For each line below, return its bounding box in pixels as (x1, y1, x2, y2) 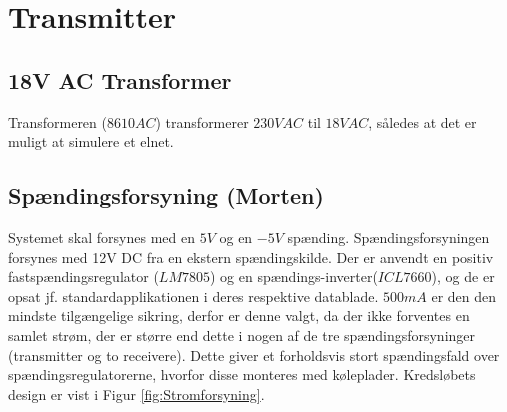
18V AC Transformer (8, 64, 232, 95)
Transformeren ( (8, 111, 107, 132)
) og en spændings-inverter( (209, 266, 378, 287)
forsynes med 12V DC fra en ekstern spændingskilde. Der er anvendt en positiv (8, 246, 494, 267)
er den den (431, 285, 497, 306)
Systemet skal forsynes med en (8, 226, 195, 247)
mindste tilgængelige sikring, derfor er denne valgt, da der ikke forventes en (8, 305, 470, 326)
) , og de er (431, 266, 495, 287)
